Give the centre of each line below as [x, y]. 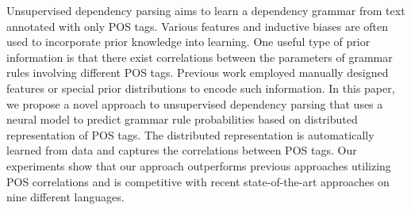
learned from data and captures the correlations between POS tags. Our [182, 150]
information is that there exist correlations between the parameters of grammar [200, 57]
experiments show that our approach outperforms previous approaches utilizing [199, 165]
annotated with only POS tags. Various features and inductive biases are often [198, 26]
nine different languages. [65, 197]
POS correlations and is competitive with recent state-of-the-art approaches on [198, 181]
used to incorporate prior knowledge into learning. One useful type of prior [188, 42]
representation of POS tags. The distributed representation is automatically [190, 134]
